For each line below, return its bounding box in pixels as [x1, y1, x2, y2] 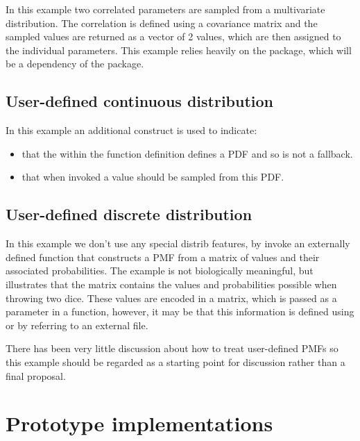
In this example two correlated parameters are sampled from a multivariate [6, 2, 325, 16]
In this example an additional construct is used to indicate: [6, 123, 257, 138]
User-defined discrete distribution [6, 203, 252, 225]
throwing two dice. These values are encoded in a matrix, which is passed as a [6, 290, 337, 305]
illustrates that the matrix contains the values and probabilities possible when [6, 276, 337, 291]
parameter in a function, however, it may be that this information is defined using [6, 304, 354, 319]
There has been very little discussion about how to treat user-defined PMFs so [6, 341, 338, 356]
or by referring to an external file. [6, 317, 148, 332]
